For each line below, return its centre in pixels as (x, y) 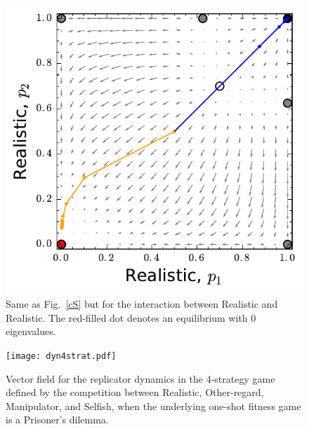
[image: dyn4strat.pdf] (61, 356)
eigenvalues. (31, 331)
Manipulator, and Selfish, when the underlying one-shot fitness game (153, 406)
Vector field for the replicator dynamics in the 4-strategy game (140, 378)
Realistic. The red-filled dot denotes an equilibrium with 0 (131, 317)
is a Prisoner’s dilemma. (57, 420)
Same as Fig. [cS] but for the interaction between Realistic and (142, 304)
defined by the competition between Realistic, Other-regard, (135, 392)
